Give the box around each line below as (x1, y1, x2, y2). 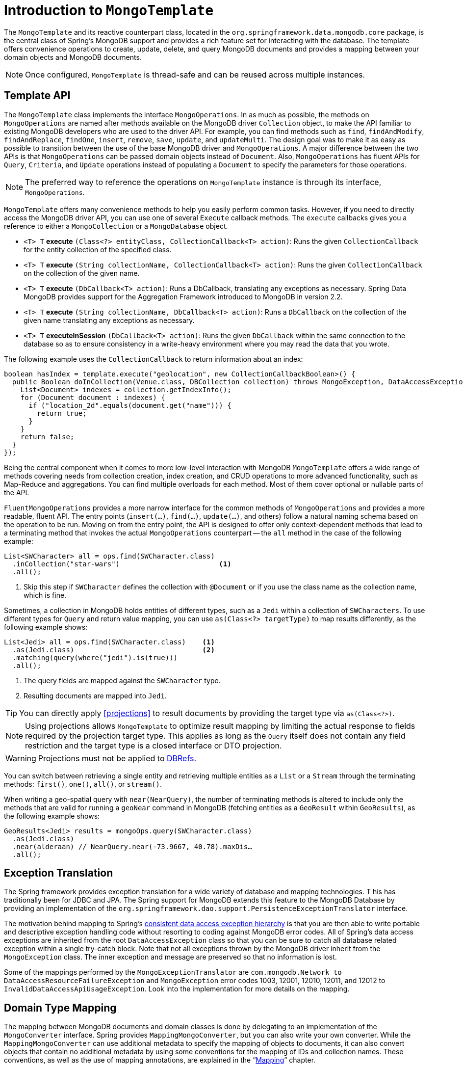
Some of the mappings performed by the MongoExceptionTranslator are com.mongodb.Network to (4, 968, 342, 977)
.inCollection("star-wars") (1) (12, 560, 231, 568)
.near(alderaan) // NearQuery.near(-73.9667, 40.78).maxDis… (12, 842, 252, 851)
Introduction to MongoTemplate (4, 2, 214, 19)
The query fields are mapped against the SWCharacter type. (24, 676, 221, 685)
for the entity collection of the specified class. (24, 245, 172, 254)
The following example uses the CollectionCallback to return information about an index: (4, 354, 303, 363)
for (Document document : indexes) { (20, 393, 165, 401)
